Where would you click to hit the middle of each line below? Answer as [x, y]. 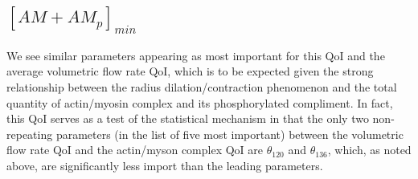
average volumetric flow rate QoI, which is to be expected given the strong [190, 71]
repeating [30, 134]
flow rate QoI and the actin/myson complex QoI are [135, 150]
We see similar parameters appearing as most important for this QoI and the [196, 55]
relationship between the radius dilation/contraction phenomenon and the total [202, 86]
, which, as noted [369, 150]
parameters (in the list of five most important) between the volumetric [229, 134]
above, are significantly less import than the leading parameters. [165, 165]
